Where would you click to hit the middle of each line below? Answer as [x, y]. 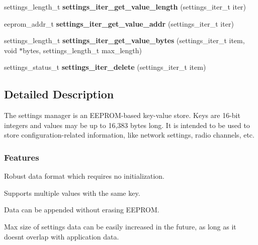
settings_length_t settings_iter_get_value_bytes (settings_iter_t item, [124, 40]
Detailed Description [59, 94]
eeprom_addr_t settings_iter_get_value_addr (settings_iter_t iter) [119, 23]
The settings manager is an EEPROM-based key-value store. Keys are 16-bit [122, 115]
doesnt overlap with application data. [62, 236]
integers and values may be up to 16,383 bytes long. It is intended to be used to [127, 125]
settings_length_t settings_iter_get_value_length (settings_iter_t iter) [125, 7]
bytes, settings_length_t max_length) [82, 50]
